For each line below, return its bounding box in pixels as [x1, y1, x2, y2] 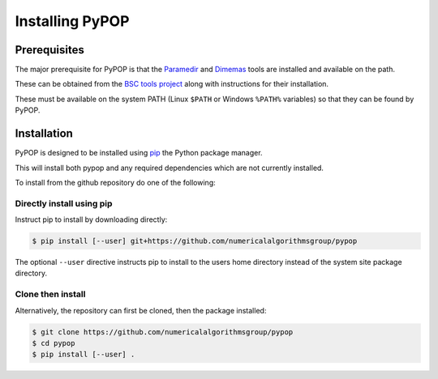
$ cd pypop [32, 339, 75, 347]
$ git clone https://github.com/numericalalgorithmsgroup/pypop [32, 327, 294, 336]
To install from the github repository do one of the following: [15, 177, 217, 187]
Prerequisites [15, 43, 84, 57]
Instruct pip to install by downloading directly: [15, 215, 168, 224]
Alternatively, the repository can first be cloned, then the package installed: [15, 305, 267, 315]
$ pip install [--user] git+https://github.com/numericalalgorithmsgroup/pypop [32, 236, 358, 246]
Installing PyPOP [15, 12, 130, 30]
